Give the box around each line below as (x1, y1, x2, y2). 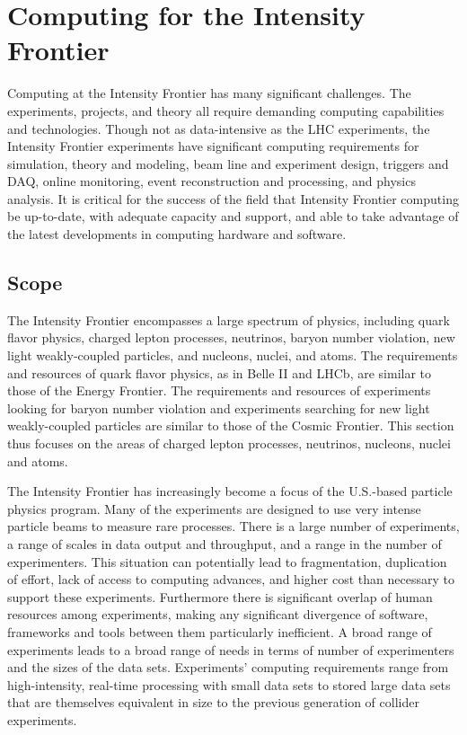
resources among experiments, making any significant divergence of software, (7, 605, 428, 624)
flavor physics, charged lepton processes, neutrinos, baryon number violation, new (7, 328, 455, 347)
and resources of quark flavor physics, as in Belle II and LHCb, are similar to (7, 363, 432, 382)
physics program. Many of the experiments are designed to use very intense (7, 499, 421, 518)
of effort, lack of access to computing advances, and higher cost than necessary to (7, 570, 454, 589)
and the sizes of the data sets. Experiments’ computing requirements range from (7, 658, 449, 677)
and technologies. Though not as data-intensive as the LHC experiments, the (7, 119, 430, 137)
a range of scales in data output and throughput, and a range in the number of (7, 534, 442, 553)
